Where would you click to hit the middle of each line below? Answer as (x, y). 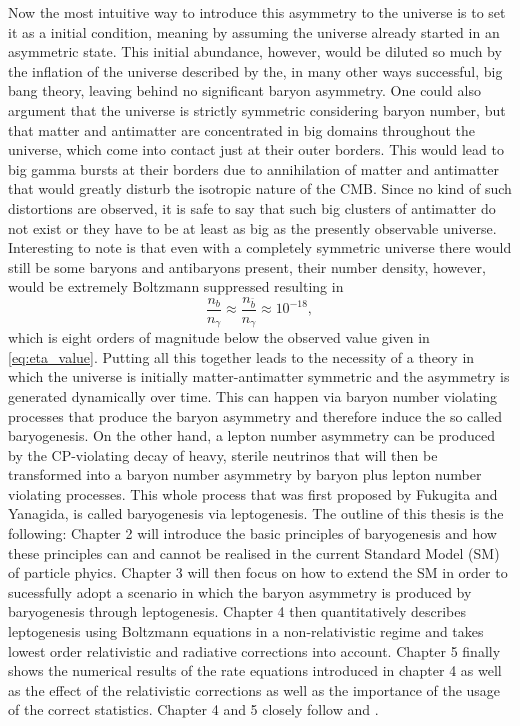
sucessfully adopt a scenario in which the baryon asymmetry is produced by (240, 591)
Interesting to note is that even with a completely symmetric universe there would (260, 247)
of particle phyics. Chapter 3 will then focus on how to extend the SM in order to (258, 572)
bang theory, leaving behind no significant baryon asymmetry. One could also (244, 90)
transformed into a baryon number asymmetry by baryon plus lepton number (245, 474)
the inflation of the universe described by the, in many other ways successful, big (255, 70)
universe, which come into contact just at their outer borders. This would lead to (256, 149)
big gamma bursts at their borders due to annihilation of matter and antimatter (253, 168)
